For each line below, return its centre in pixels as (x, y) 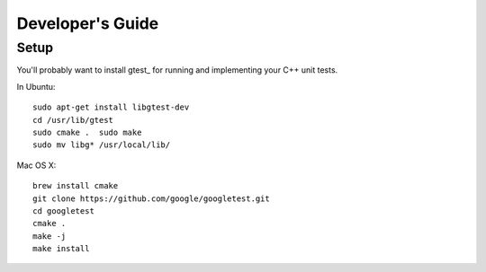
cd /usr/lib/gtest (73, 120)
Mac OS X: (36, 165)
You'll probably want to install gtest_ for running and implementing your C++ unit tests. (177, 70)
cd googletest (63, 211)
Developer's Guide (88, 23)
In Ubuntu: (36, 86)
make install (61, 249)
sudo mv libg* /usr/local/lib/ (102, 145)
